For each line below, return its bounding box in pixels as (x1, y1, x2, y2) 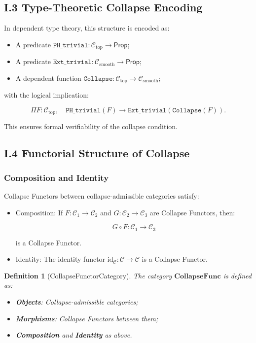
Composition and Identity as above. (15, 330, 132, 340)
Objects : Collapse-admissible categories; (15, 296, 138, 307)
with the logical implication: (4, 90, 89, 100)
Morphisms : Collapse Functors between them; (15, 313, 158, 323)
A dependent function (15, 72, 81, 83)
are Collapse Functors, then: (149, 207, 235, 217)
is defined (223, 270, 252, 280)
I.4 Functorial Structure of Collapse (4, 145, 190, 161)
